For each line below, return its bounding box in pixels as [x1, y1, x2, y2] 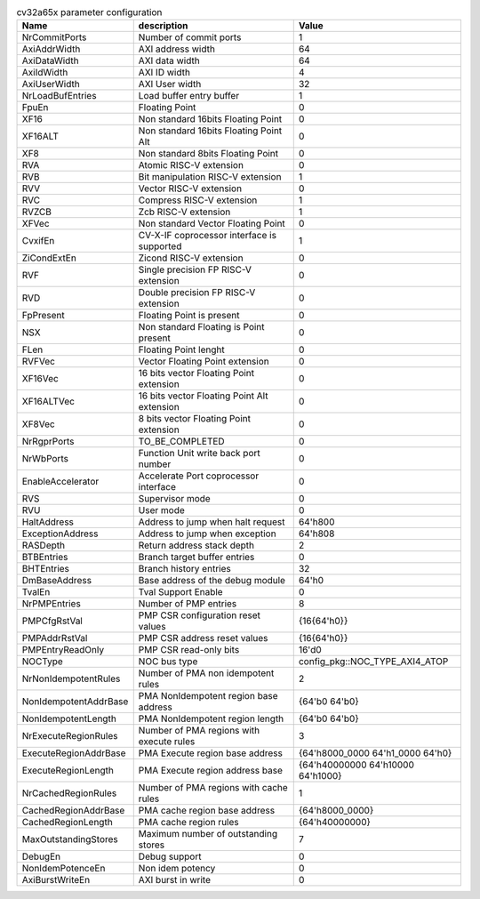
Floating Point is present [138, 309, 240, 322]
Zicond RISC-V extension [138, 252, 244, 264]
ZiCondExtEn [21, 252, 77, 264]
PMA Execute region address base [138, 765, 284, 777]
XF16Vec [21, 373, 60, 385]
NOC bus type [138, 655, 198, 668]
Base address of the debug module [138, 574, 286, 587]
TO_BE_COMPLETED [138, 436, 226, 448]
